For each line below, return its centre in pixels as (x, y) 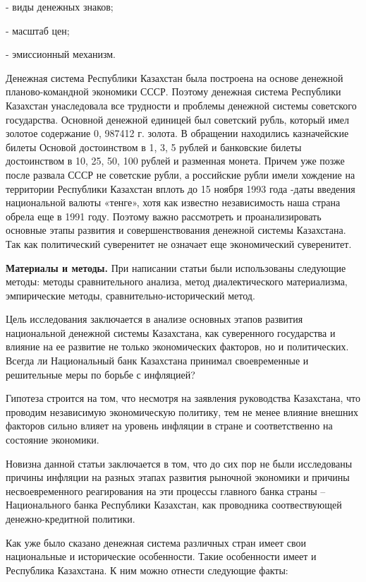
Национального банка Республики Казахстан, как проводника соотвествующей (174, 505)
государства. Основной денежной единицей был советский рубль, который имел (178, 119)
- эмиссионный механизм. (61, 54)
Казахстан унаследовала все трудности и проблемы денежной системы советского (181, 105)
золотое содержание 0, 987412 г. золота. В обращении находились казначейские (177, 133)
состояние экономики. (53, 440)
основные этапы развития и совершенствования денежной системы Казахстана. (176, 230)
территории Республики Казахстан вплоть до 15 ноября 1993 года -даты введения (181, 188)
